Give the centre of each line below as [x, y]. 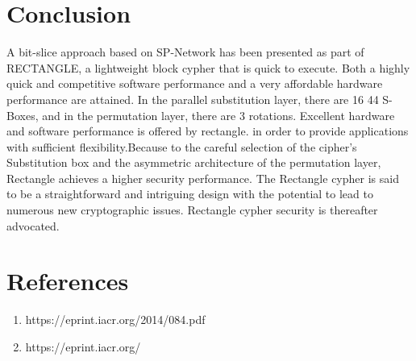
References [68, 281]
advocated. [33, 225]
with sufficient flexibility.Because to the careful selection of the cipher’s [182, 146]
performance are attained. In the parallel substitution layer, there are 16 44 [193, 99]
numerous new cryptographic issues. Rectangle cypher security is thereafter [192, 210]
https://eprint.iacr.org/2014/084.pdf [115, 320]
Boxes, [23, 115]
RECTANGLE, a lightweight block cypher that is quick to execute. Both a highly [208, 67]
